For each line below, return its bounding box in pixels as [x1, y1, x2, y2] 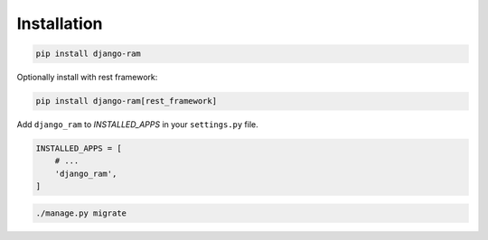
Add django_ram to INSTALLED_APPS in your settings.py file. [16, 119, 259, 130]
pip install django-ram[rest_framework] [35, 96, 217, 106]
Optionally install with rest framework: [16, 72, 158, 83]
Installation [16, 14, 103, 33]
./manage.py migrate [35, 208, 127, 218]
